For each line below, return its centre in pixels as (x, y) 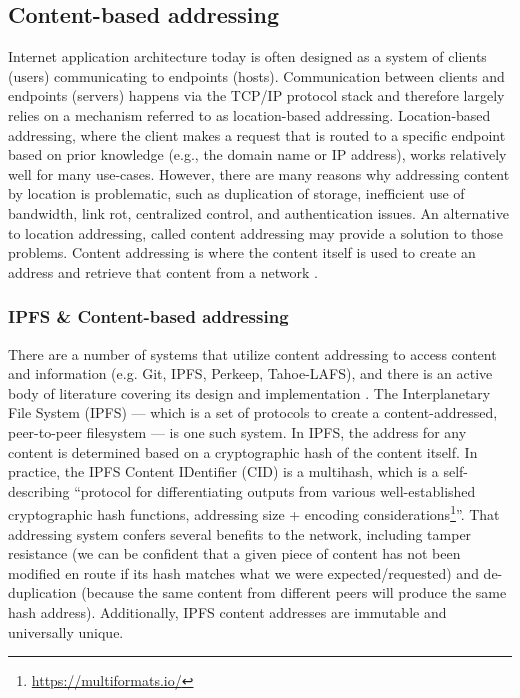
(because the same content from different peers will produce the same (294, 592)
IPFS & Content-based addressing (148, 316)
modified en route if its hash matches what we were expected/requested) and (243, 572)
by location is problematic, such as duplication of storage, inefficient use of (236, 193)
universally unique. (66, 631)
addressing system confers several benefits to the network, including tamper (240, 533)
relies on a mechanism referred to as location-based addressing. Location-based (249, 114)
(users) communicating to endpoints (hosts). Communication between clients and (256, 75)
